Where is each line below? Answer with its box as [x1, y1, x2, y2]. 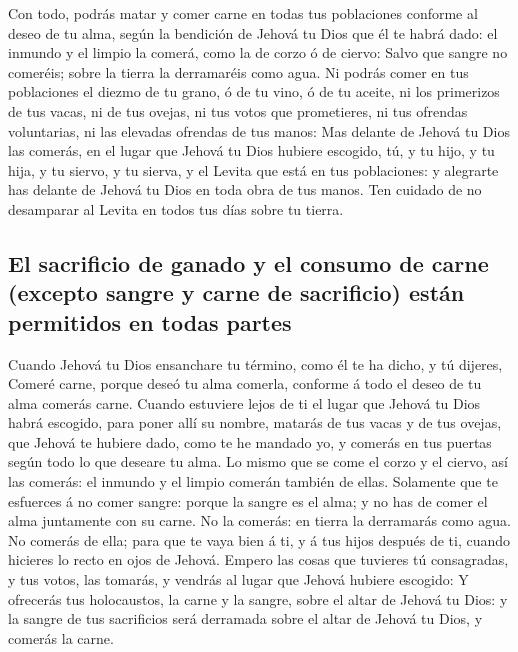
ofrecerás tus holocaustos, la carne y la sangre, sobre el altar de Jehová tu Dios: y [8, 588, 508, 609]
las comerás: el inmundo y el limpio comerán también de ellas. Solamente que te [8, 471, 498, 492]
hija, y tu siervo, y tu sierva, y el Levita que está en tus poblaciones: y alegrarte [8, 159, 499, 180]
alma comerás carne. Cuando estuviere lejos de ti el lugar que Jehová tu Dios [8, 392, 481, 413]
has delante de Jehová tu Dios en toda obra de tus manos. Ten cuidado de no [8, 179, 482, 200]
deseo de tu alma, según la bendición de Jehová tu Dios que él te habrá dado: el [8, 22, 498, 43]
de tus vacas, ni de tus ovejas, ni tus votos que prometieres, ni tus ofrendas [8, 100, 468, 121]
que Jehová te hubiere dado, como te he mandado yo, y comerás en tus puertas [8, 431, 492, 452]
